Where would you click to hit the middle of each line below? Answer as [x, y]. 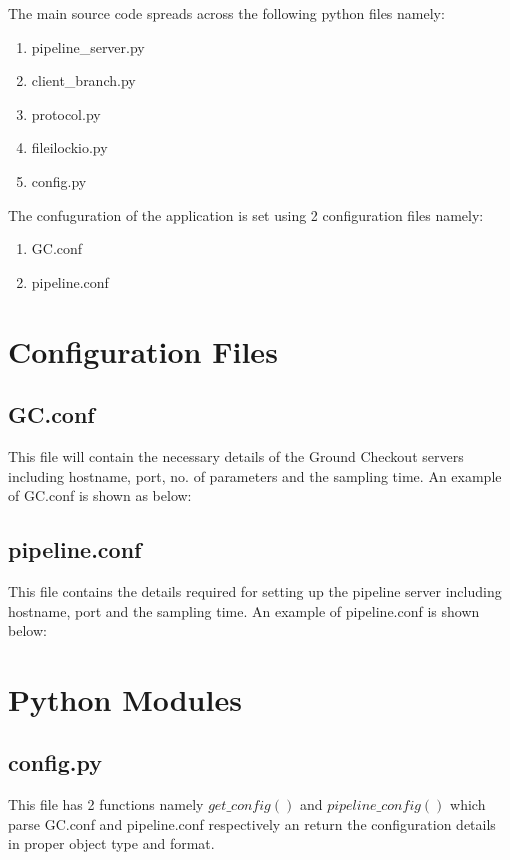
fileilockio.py [69, 147]
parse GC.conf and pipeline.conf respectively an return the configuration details [252, 823]
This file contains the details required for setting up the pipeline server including [255, 590]
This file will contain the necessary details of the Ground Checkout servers [236, 455]
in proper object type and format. [111, 843]
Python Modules [125, 698]
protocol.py [66, 113]
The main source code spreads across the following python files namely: [226, 13]
